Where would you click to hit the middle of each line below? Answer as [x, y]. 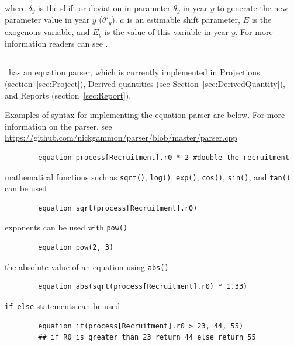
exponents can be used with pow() [66, 227]
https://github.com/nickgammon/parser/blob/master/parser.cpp [121, 137]
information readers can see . [56, 43]
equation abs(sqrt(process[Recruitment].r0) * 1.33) [143, 287]
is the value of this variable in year [167, 31]
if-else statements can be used [63, 305]
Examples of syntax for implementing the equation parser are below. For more [145, 115]
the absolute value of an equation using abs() [87, 266]
